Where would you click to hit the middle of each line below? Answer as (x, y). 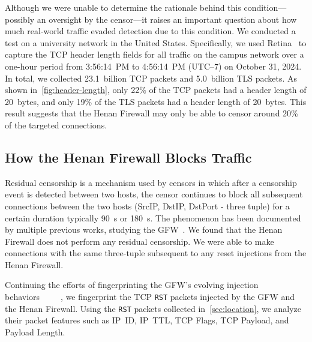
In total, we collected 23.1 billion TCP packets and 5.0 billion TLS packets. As (151, 78)
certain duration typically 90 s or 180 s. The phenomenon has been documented (153, 217)
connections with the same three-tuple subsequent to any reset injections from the (156, 253)
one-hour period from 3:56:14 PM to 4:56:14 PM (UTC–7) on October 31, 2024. (153, 66)
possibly (20, 19)
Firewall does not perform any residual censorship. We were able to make (139, 241)
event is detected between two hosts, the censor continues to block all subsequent (154, 194)
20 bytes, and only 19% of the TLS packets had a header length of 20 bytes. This (156, 101)
